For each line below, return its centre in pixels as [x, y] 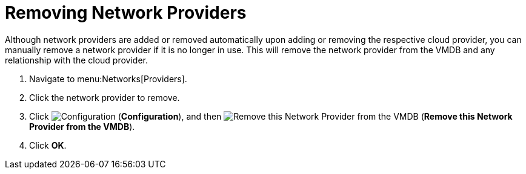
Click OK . [48, 145]
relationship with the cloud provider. [76, 60]
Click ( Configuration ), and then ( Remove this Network [271, 116]
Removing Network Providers [126, 13]
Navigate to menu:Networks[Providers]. [108, 79]
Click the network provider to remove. [105, 97]
